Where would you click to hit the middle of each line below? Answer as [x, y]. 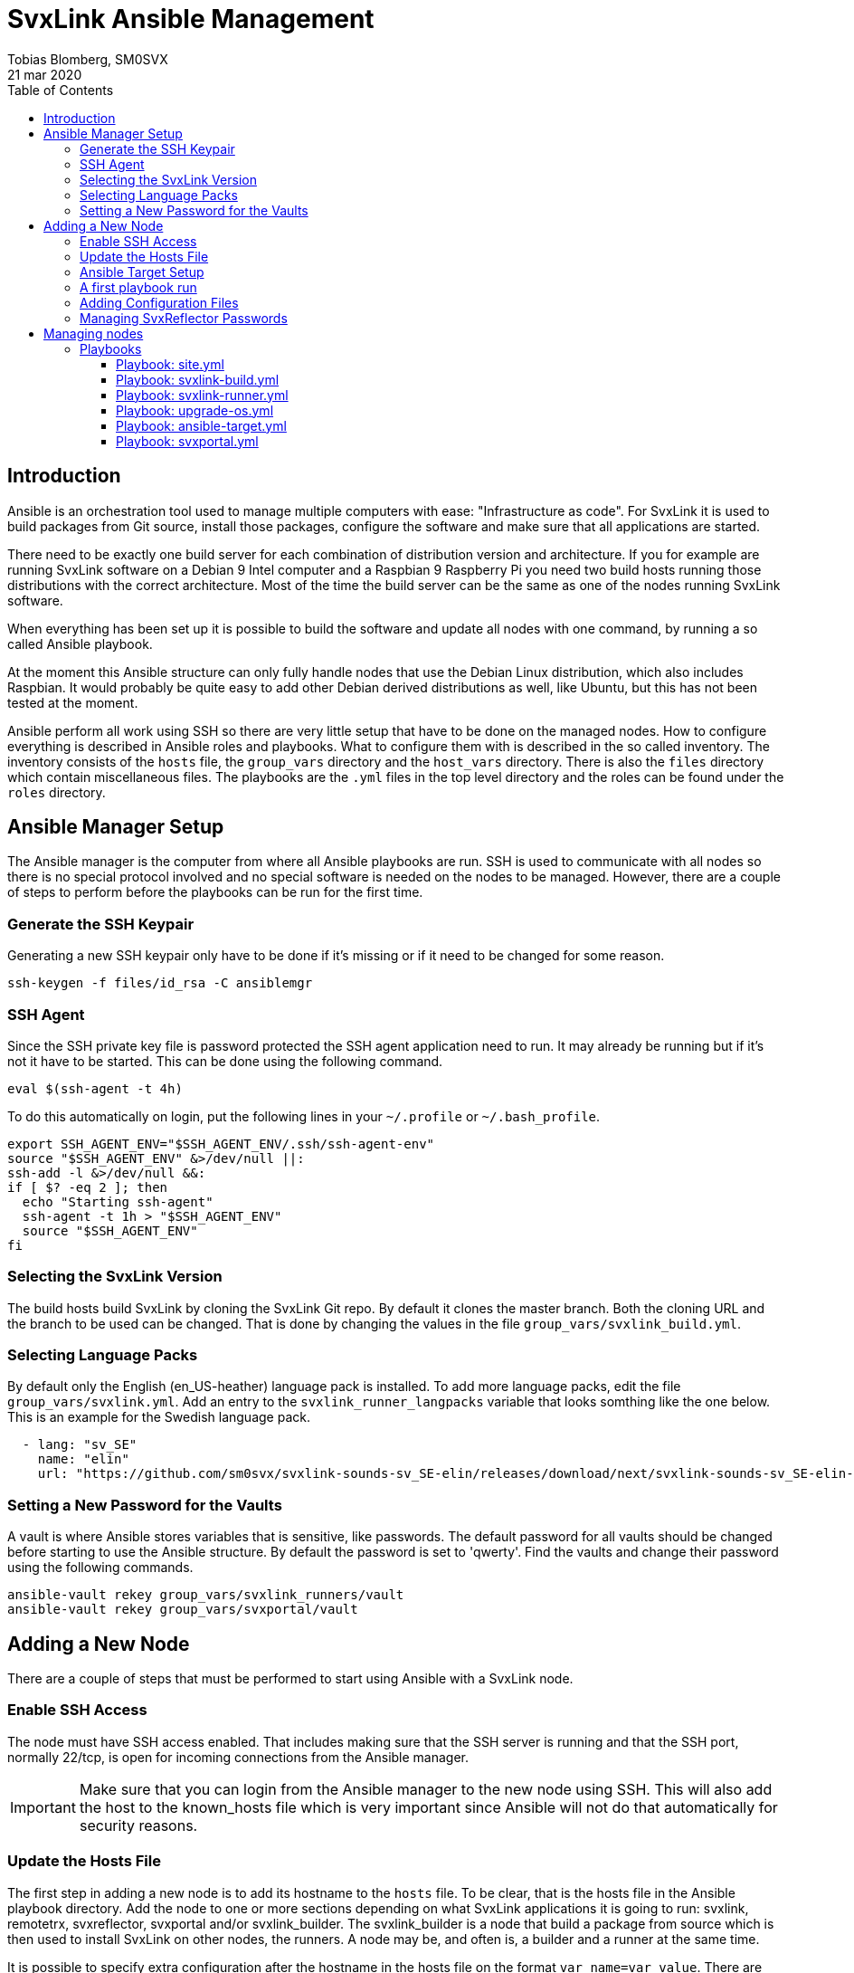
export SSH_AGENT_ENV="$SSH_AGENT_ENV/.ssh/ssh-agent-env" [221, 1144]
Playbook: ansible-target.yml [201, 425]
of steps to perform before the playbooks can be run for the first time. [215, 892]
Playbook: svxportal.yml [187, 441]
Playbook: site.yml [170, 364]
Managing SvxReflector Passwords [184, 318]
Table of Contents [61, 90]
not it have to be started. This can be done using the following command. [225, 1061]
